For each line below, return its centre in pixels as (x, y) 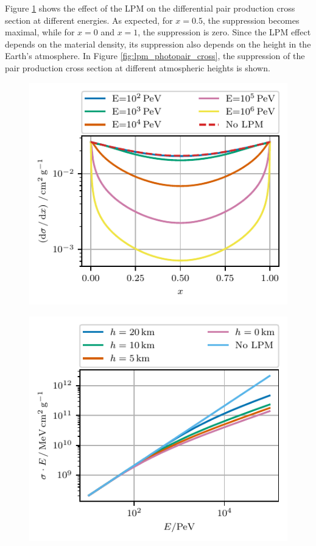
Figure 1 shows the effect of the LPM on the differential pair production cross (150, 8)
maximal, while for (40, 32)
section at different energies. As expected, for (89, 20)
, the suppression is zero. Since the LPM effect (224, 32)
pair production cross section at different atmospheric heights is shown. (138, 67)
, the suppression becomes (251, 20)
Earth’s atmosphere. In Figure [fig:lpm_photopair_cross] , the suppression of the (155, 56)
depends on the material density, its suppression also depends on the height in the (158, 44)
